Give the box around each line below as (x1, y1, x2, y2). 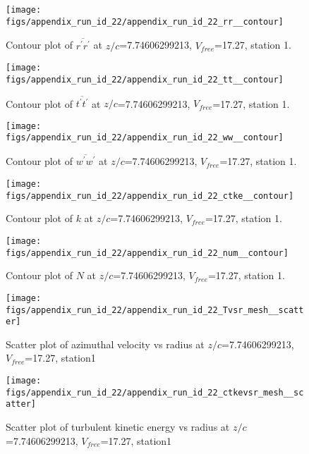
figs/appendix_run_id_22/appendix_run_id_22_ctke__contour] (6, 190, 294, 201)
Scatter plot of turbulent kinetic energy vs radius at (6, 419, 230, 434)
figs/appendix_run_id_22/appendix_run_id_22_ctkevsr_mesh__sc (6, 387, 304, 398)
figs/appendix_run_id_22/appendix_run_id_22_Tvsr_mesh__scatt (6, 305, 304, 315)
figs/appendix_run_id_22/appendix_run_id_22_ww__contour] (6, 133, 284, 143)
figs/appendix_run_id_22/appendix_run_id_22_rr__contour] (6, 16, 284, 27)
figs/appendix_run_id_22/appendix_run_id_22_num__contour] (6, 247, 289, 258)
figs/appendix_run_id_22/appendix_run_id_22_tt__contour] (6, 74, 284, 85)
